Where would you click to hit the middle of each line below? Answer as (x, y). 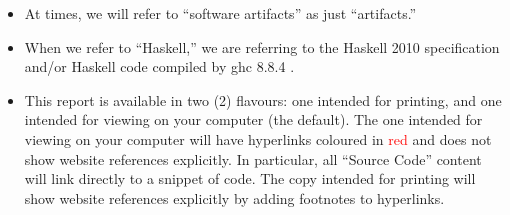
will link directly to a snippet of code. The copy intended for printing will (250, 178)
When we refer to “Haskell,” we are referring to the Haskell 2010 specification (262, 46)
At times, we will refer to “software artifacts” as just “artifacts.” (220, 13)
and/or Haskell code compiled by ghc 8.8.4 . (159, 66)
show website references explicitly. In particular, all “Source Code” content (253, 158)
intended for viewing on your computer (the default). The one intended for (253, 119)
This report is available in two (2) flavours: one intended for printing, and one (263, 99)
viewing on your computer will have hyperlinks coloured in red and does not (258, 138)
